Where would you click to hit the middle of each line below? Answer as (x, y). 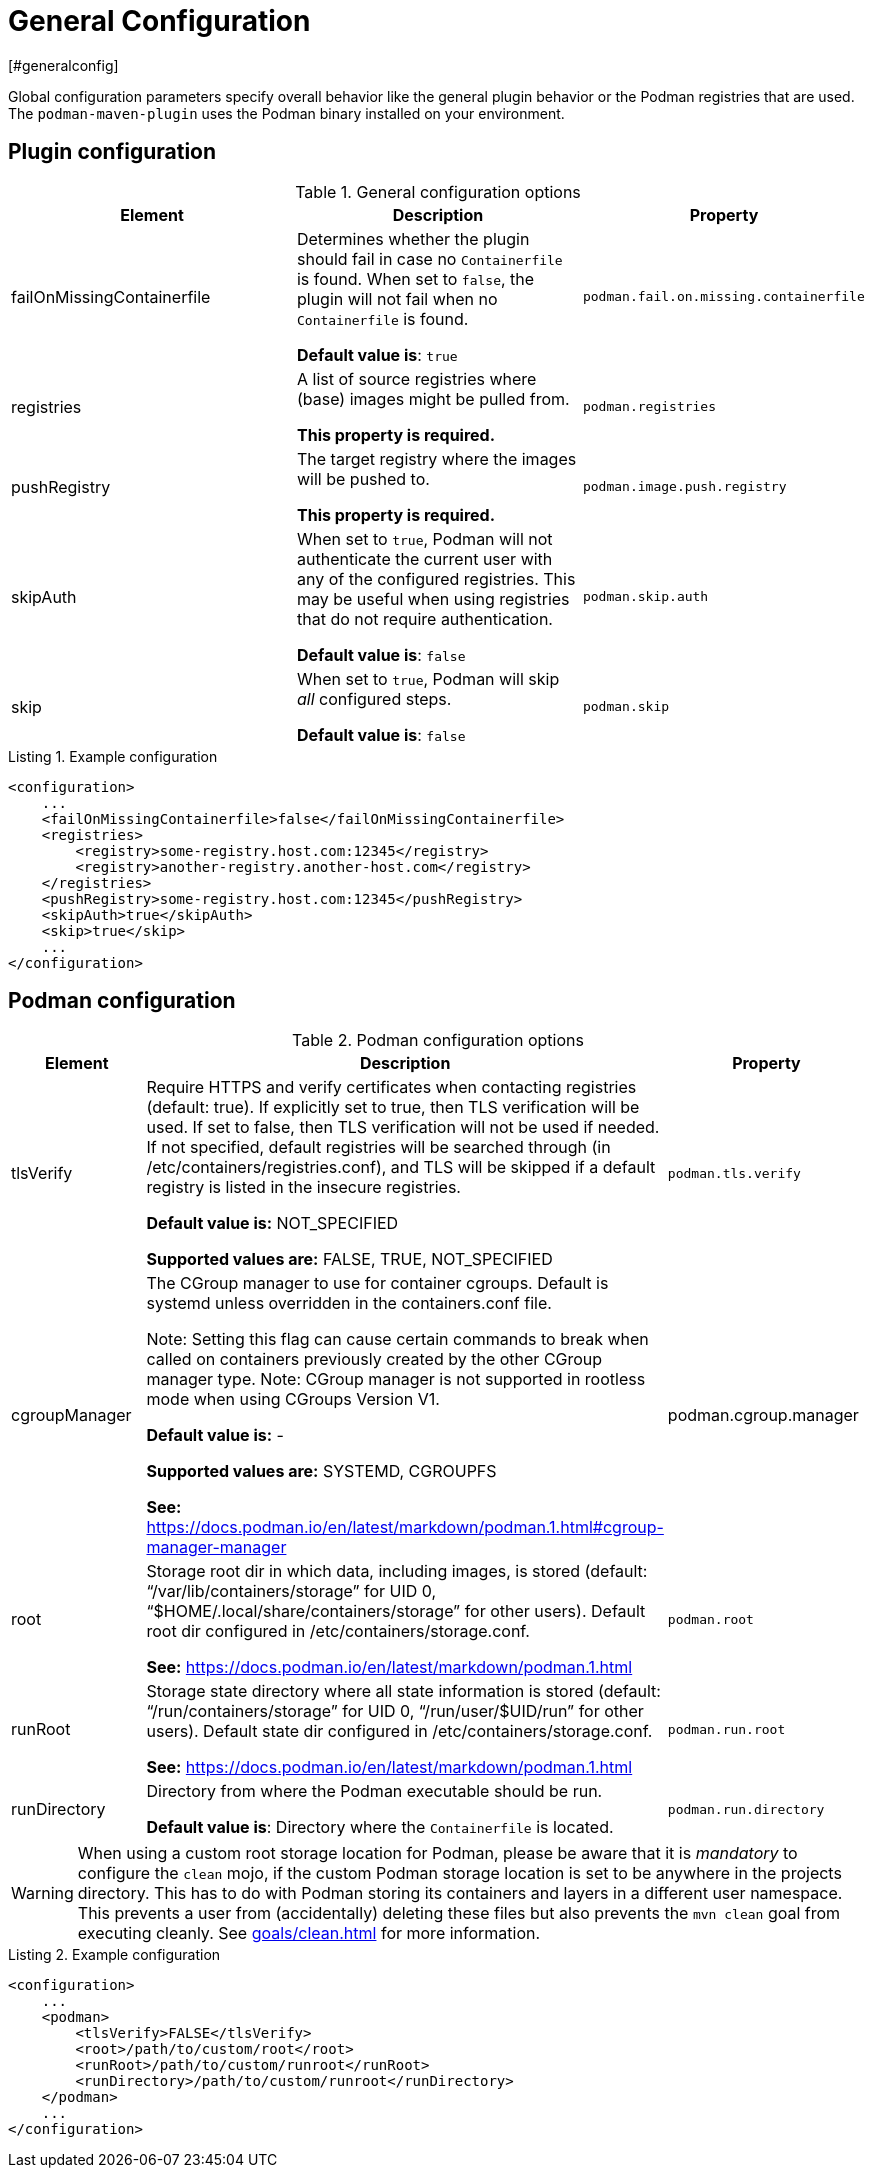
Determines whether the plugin (413, 238)
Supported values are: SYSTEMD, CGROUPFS (321, 1471)
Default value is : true (377, 354)
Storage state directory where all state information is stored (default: (403, 1691)
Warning (42, 1893)
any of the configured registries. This (436, 578)
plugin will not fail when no (397, 298)
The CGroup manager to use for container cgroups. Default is (377, 1283)
